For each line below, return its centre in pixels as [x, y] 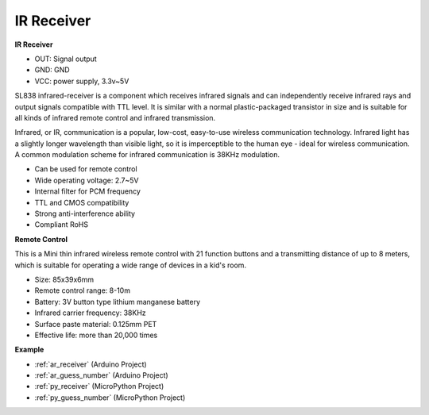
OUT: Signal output [66, 59]
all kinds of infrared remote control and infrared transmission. [115, 117]
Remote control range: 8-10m [83, 290]
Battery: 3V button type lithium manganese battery [118, 302]
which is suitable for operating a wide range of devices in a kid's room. [130, 265]
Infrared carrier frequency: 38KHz [90, 313]
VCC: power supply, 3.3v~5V [82, 81]
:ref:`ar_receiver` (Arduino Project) [91, 364]
